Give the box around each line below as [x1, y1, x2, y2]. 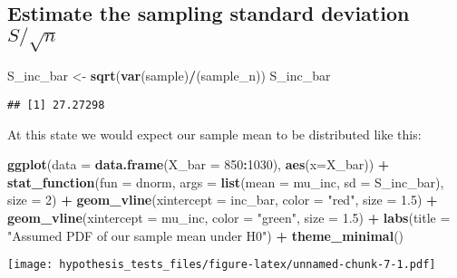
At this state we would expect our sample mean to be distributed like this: [7, 124, 422, 143]
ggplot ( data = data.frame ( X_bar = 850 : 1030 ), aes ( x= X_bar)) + [7, 155, 390, 174]
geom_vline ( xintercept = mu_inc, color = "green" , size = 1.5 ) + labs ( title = [7, 207, 451, 226]
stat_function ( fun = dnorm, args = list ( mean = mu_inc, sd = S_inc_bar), [7, 172, 444, 191]
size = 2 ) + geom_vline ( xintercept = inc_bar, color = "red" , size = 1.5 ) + [7, 190, 438, 209]
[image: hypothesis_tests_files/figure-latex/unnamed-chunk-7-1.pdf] [7, 258, 436, 272]
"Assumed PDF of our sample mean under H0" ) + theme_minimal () [7, 225, 404, 244]
